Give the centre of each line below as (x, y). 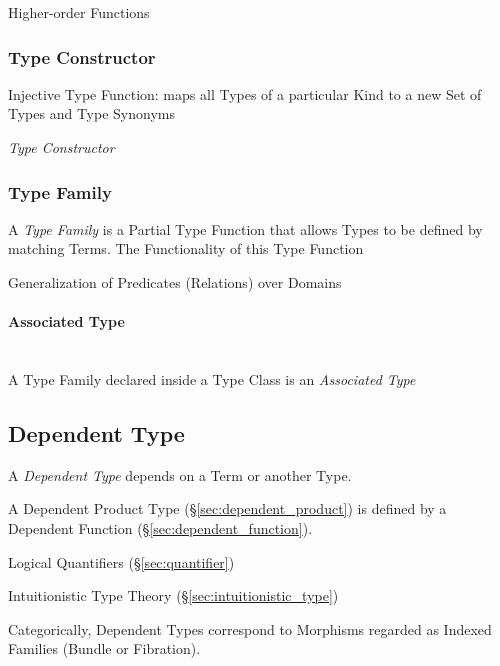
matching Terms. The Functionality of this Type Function (186, 248)
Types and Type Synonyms (91, 113)
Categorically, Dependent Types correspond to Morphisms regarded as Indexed (250, 628)
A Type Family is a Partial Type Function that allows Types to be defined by (245, 228)
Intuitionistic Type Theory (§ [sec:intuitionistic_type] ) (173, 595)
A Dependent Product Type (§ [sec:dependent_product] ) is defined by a (227, 508)
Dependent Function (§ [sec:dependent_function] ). (160, 527)
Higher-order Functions (79, 12)
